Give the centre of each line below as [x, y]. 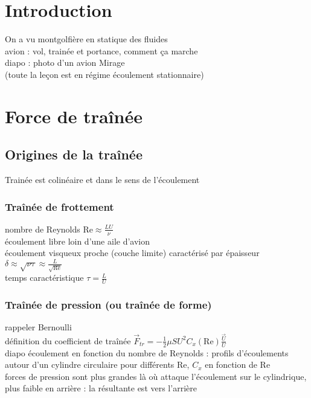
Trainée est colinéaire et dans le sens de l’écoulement [102, 180]
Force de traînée [74, 116]
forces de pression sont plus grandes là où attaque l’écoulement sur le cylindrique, [156, 376]
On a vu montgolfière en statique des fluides [86, 39]
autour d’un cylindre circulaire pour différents [90, 364]
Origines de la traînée [74, 154]
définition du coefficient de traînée [68, 340]
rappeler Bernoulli [38, 327]
